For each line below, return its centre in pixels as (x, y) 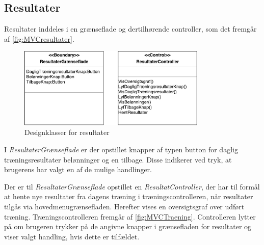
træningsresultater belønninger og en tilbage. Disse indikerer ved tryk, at (118, 159)
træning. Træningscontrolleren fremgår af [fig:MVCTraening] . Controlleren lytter (130, 216)
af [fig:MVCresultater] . (39, 38)
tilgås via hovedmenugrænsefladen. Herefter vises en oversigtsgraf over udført (124, 206)
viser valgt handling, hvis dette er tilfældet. (72, 236)
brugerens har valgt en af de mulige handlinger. (78, 169)
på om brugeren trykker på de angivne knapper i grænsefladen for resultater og (128, 226)
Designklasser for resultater (67, 132)
